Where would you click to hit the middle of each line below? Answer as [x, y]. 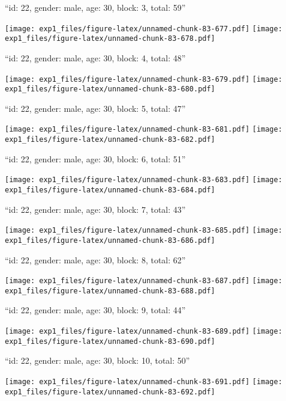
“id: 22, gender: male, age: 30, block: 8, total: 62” [95, 259]
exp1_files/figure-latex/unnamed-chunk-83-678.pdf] [110, 39]
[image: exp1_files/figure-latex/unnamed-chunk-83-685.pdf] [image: [144, 231]
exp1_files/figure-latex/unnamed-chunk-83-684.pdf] [110, 190]
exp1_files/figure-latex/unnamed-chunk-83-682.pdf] [110, 140]
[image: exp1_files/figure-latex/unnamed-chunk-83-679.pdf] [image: [144, 79]
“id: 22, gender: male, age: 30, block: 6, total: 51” [95, 158]
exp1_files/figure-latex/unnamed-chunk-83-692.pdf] [110, 392]
